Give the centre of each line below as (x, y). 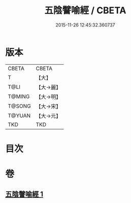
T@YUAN (19, 115)
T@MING (19, 96)
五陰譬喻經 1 (24, 194)
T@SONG (20, 106)
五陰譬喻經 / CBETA (85, 10)
